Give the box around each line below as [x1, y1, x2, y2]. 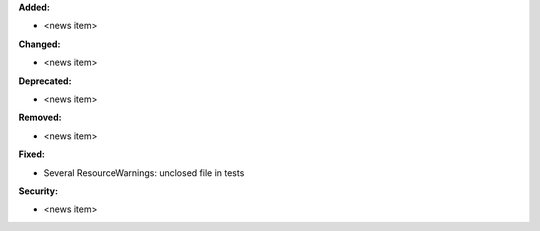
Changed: [18, 38, 61, 50]
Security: [18, 185, 59, 197]
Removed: [18, 111, 62, 124]
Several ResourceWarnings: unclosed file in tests [43, 166, 245, 179]
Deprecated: [18, 75, 72, 87]
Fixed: [18, 148, 45, 160]
